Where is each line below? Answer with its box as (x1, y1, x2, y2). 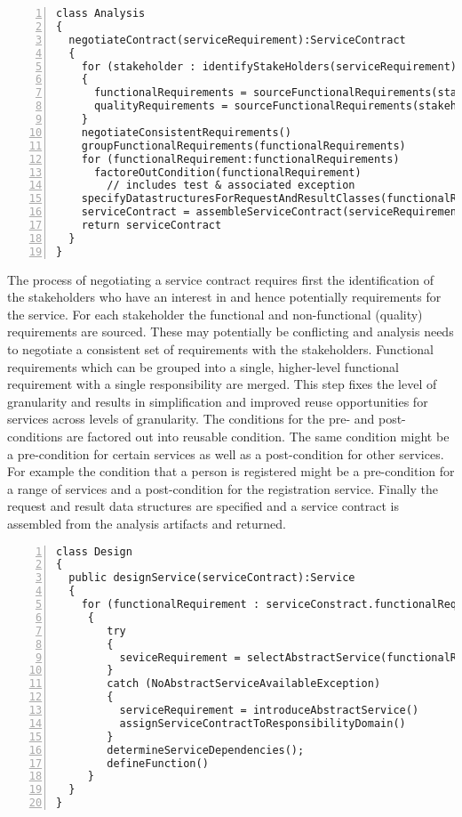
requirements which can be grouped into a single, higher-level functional (7, 357, 399, 376)
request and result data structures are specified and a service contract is (7, 497, 399, 515)
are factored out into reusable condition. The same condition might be (66, 426, 450, 445)
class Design (56, 545, 132, 558)
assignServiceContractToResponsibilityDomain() (119, 716, 406, 730)
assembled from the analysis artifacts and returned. (7, 514, 286, 532)
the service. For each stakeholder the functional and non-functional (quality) (7, 304, 423, 323)
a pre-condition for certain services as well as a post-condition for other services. (7, 444, 444, 463)
